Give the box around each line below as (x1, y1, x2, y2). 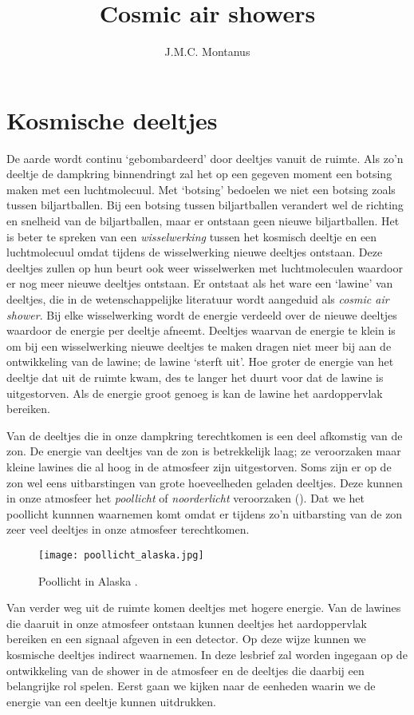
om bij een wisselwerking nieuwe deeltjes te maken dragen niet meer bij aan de (6, 337, 392, 354)
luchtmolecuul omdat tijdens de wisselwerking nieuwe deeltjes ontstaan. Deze (6, 244, 383, 260)
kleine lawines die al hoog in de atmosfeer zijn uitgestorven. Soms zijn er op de (6, 458, 392, 475)
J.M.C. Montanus (164, 43, 250, 60)
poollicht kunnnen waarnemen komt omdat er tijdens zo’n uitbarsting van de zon (6, 505, 403, 522)
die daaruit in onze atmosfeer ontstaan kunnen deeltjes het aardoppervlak (6, 614, 367, 631)
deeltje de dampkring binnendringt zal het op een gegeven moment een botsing (6, 165, 392, 182)
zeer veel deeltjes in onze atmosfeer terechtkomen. (6, 521, 250, 538)
